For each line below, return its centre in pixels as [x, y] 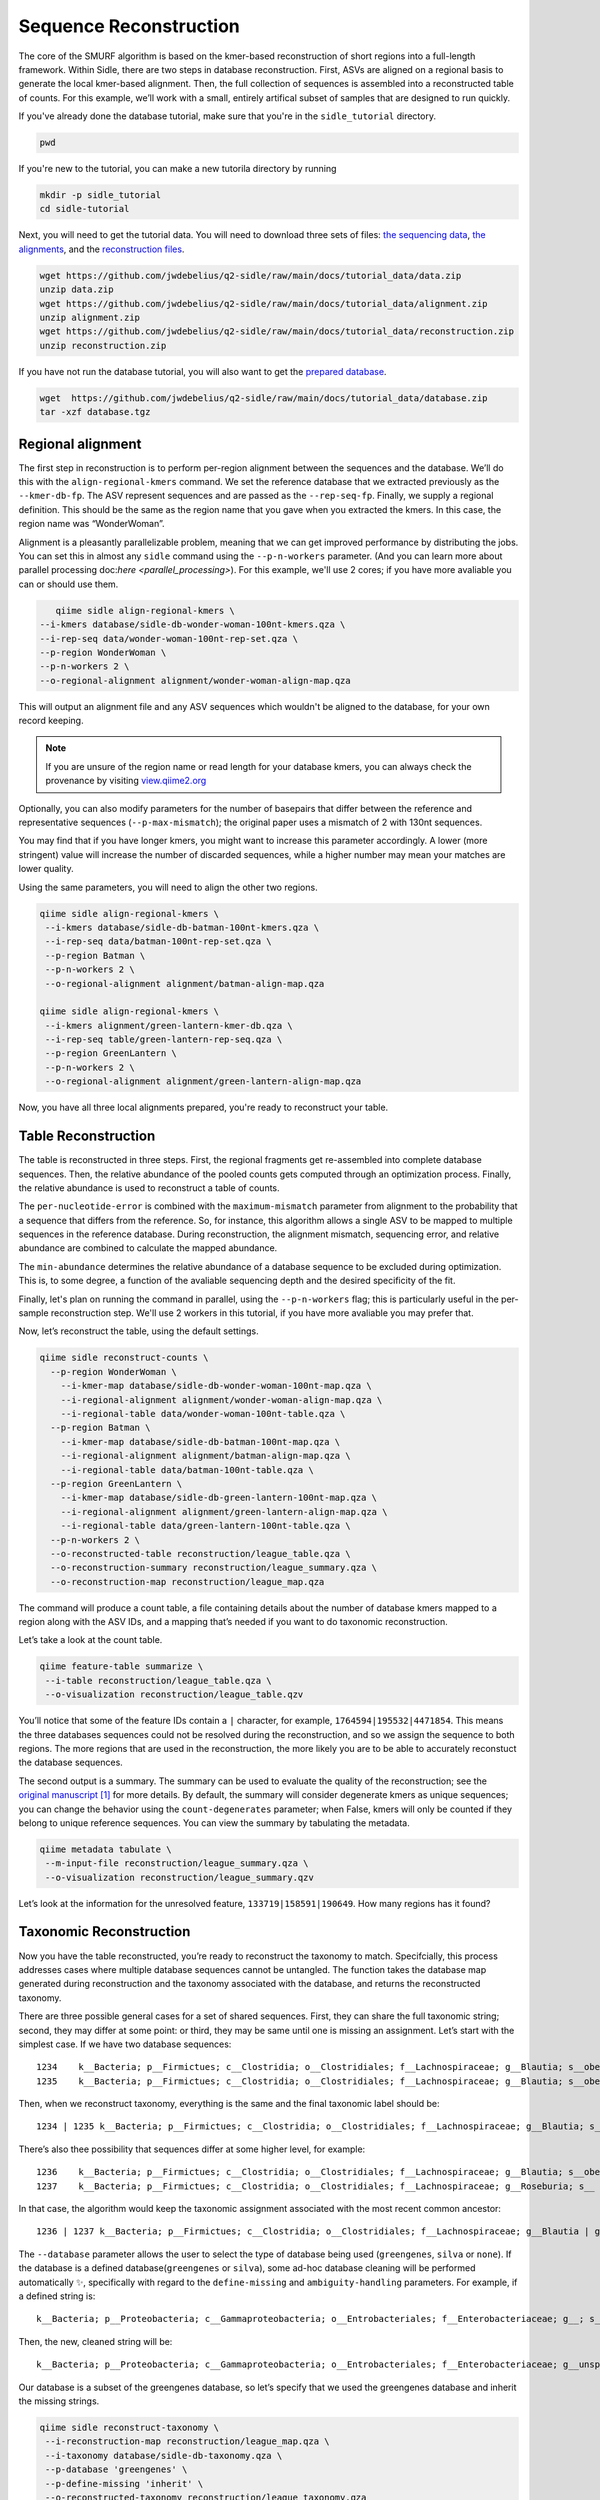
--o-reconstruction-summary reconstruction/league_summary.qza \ [214, 1568]
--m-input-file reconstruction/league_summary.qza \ [177, 1863]
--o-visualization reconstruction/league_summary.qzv [179, 1877]
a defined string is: [57, 2296]
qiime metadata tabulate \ [105, 1849]
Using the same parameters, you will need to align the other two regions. [168, 887]
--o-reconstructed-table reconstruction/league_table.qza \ [200, 1553]
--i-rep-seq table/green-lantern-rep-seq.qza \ [164, 1039]
